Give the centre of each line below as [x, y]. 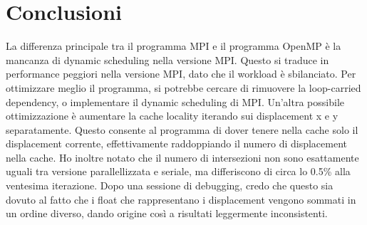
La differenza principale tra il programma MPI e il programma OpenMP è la [174, 46]
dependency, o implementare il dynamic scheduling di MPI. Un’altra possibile [175, 101]
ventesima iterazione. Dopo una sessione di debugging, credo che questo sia [170, 185]
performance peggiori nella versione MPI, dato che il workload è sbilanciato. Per [181, 74]
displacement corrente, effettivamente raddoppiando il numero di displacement [177, 143]
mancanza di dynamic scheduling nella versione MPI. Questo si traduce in [167, 59]
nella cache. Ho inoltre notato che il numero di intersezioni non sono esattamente [182, 157]
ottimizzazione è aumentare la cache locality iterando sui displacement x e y [172, 116]
